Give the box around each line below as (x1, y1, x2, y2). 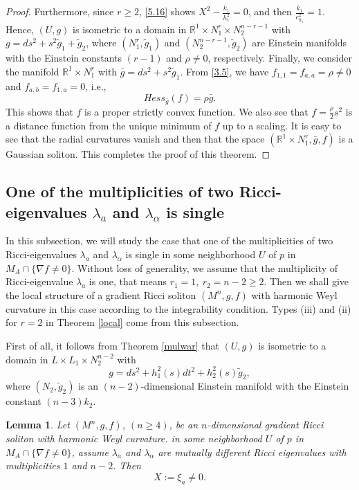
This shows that (6, 104, 73, 118)
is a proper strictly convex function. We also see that (84, 104, 309, 118)
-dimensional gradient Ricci (207, 417, 324, 432)
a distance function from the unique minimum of (6, 118, 212, 132)
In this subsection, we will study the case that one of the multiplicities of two (6, 233, 333, 248)
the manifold (6, 64, 59, 78)
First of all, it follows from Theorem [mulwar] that (6, 338, 219, 352)
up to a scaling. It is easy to (222, 118, 342, 132)
